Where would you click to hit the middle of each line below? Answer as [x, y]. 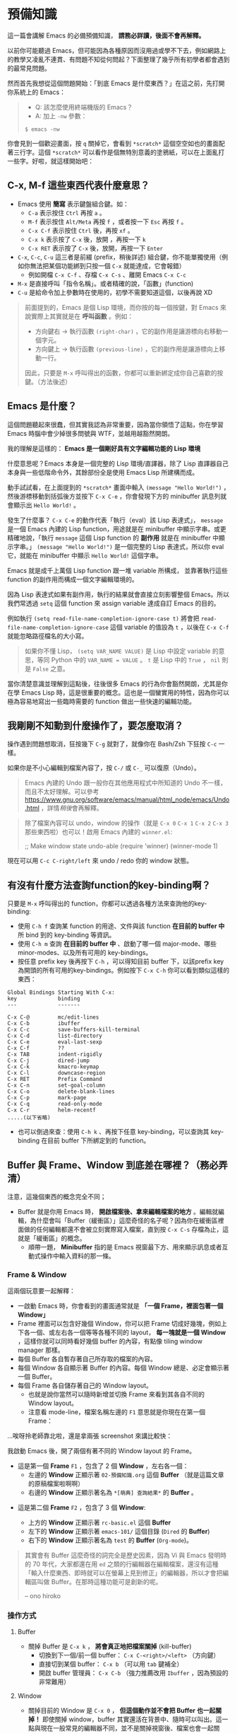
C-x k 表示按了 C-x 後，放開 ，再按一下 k [87, 239]
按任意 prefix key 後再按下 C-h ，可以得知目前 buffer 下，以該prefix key [121, 961]
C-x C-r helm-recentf [52, 1110]
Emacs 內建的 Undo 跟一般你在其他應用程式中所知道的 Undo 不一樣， [126, 783]
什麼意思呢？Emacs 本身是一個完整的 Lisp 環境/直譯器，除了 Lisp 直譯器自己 [118, 463]
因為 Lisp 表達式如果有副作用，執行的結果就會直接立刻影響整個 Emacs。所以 [119, 594]
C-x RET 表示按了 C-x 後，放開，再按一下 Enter [96, 248]
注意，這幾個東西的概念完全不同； [57, 1197]
